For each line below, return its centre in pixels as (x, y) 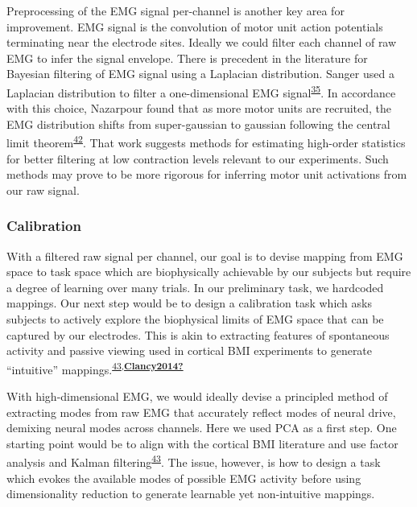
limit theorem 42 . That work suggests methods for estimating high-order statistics (206, 142)
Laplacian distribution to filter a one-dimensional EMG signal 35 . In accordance (201, 91)
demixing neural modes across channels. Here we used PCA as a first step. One (202, 428)
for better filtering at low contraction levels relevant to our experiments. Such (198, 158)
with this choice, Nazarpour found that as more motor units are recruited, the (199, 108)
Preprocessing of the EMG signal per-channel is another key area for (175, 10)
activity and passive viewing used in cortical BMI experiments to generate (190, 350)
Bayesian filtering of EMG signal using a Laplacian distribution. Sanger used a (200, 74)
